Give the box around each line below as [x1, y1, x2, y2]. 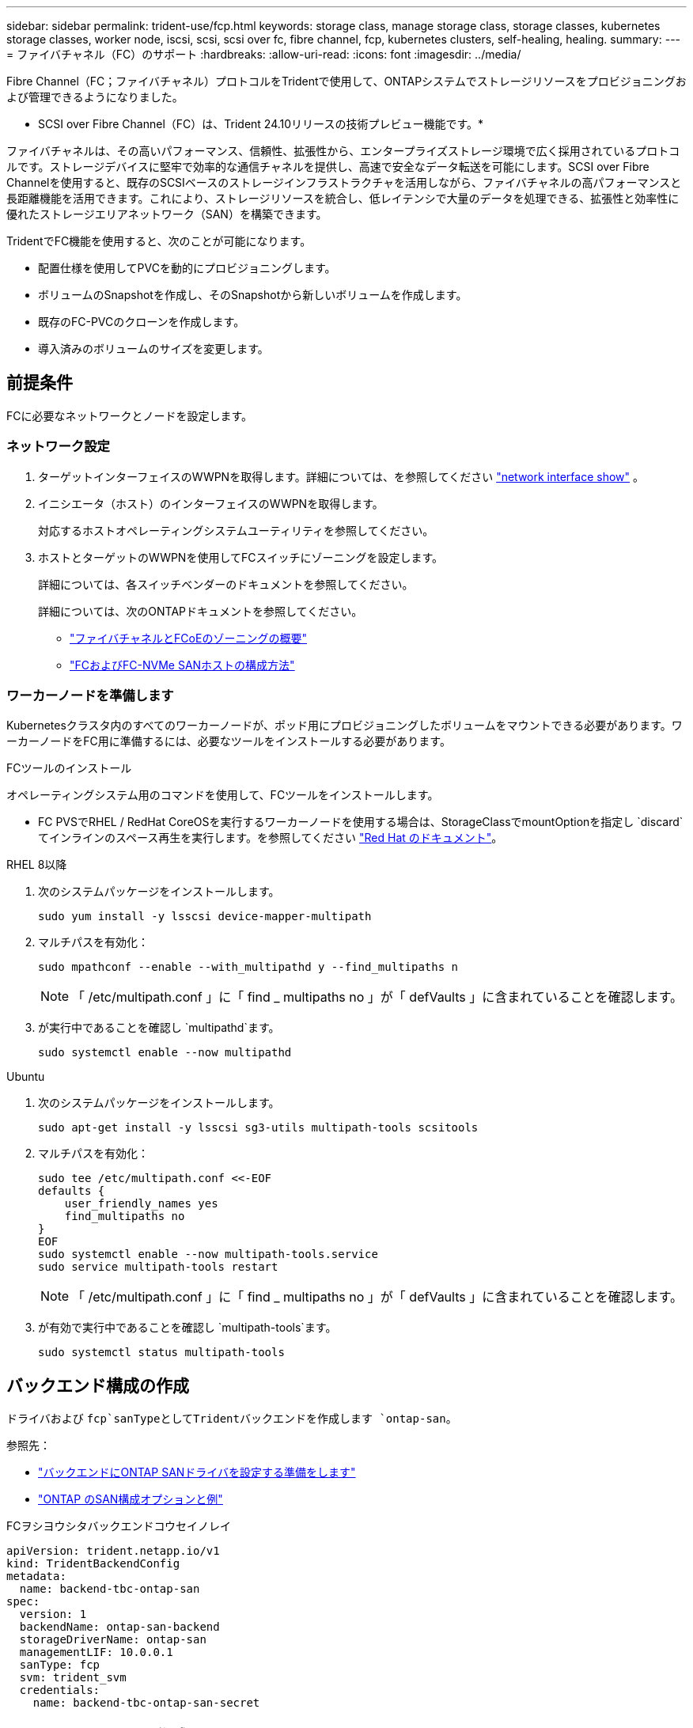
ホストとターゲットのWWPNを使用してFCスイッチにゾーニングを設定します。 [38, 550, 444, 564]
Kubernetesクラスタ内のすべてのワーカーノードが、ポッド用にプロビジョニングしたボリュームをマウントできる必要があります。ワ [6, 718, 683, 733]
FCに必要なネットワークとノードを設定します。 [6, 408, 253, 423]
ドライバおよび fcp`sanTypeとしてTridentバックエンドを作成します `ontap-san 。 [6, 1412, 457, 1426]
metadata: [6, 1570, 66, 1583]
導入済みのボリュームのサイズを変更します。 [38, 342, 269, 355]
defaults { [38, 1184, 105, 1198]
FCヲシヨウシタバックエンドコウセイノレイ [6, 1519, 231, 1533]
